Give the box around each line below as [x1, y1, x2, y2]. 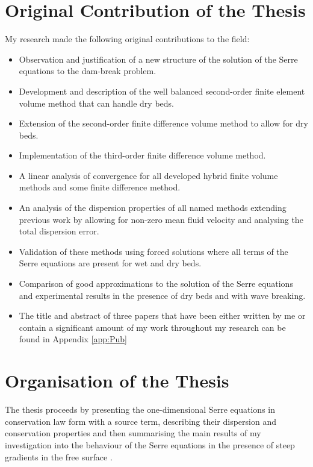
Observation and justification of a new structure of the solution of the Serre [19, 52, 298, 65]
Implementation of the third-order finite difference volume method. [19, 149, 266, 161]
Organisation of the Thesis [5, 368, 229, 393]
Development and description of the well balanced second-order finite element [19, 84, 305, 97]
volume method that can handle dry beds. [19, 96, 174, 109]
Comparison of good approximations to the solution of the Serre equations [19, 277, 293, 290]
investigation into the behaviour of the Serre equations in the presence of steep [5, 438, 295, 451]
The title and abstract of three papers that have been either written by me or [19, 309, 306, 322]
